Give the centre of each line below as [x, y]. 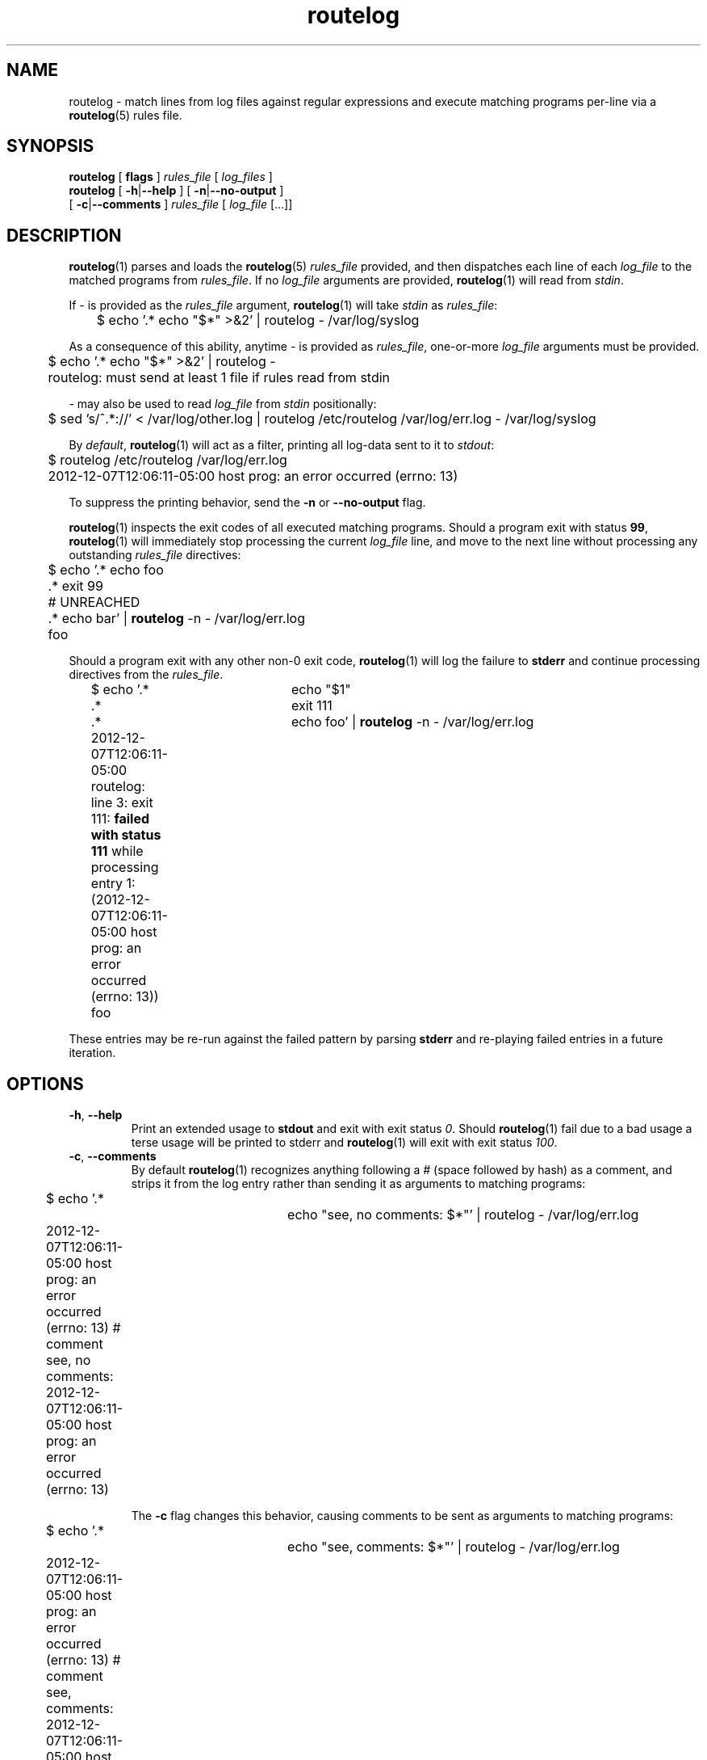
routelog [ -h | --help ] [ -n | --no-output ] [176, 191]
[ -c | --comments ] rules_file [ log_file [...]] [181, 204]
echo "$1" [321, 690]
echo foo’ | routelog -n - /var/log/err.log [413, 722]
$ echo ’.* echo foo [106, 570]
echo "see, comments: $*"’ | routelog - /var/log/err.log [454, 1547]
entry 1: [113, 884]
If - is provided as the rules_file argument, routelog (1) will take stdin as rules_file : [283, 305]
